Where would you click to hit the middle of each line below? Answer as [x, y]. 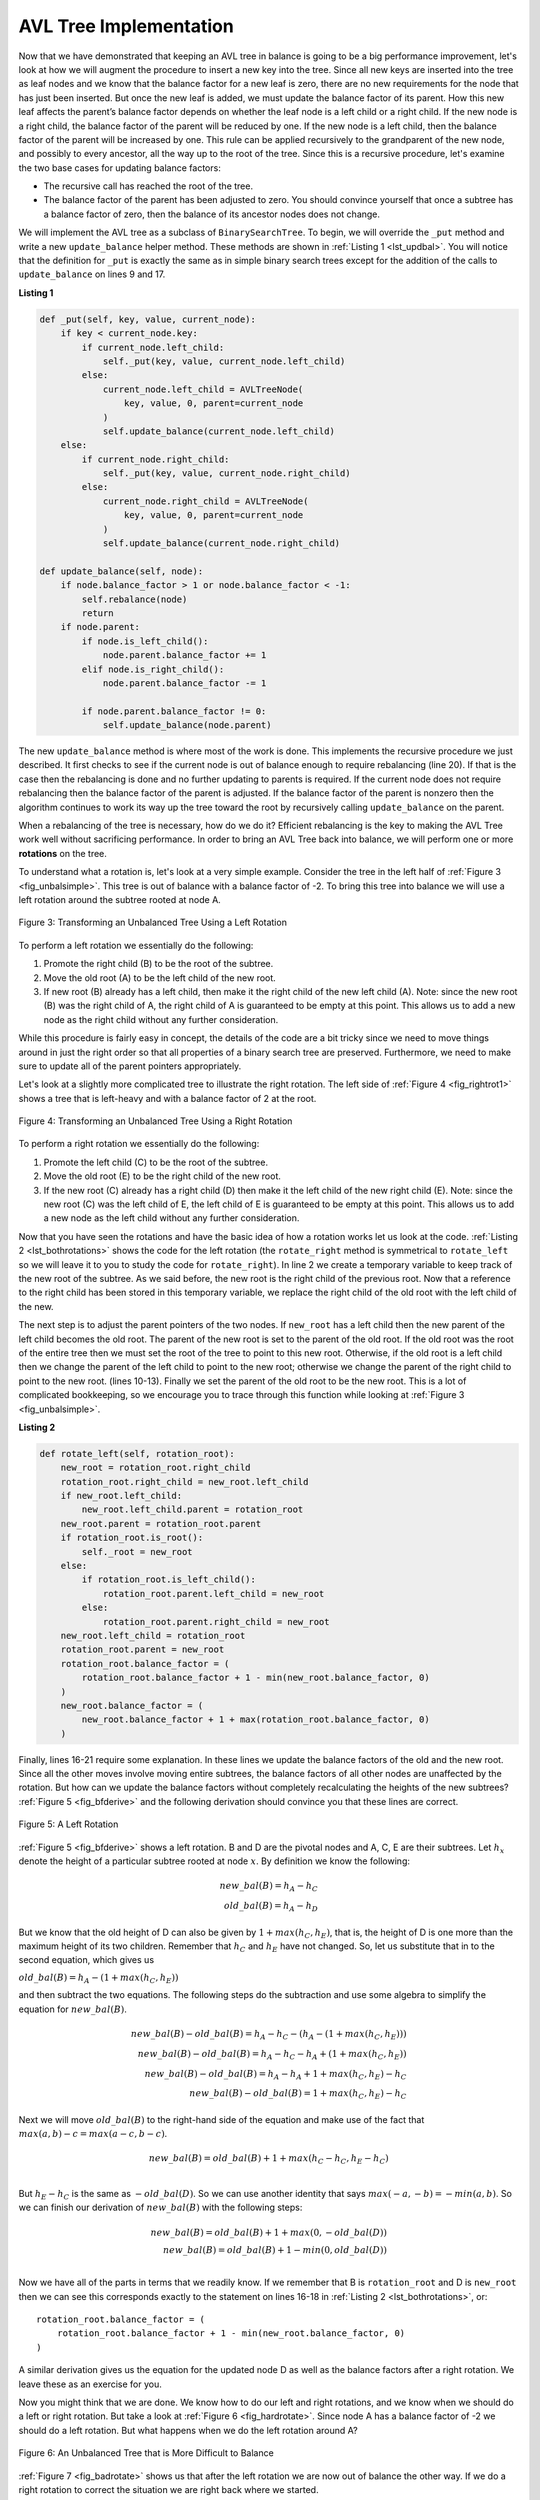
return [97, 613]
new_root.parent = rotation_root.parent [161, 1523]
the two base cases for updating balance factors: [120, 167]
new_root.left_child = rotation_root [153, 1635]
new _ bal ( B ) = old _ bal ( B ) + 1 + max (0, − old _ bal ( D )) [269, 2232]
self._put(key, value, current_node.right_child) [226, 473]
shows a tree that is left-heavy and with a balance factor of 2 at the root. [167, 1098]
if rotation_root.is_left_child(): [169, 1579]
